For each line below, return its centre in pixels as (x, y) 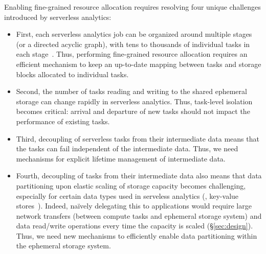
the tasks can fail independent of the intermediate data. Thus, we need (127, 148)
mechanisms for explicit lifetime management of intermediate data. (121, 158)
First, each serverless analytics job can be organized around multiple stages (134, 34)
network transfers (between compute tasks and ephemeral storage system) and (139, 215)
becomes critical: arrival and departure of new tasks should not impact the (133, 111)
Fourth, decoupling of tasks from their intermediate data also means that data (139, 176)
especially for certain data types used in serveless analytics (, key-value (127, 195)
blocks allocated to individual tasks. (72, 74)
